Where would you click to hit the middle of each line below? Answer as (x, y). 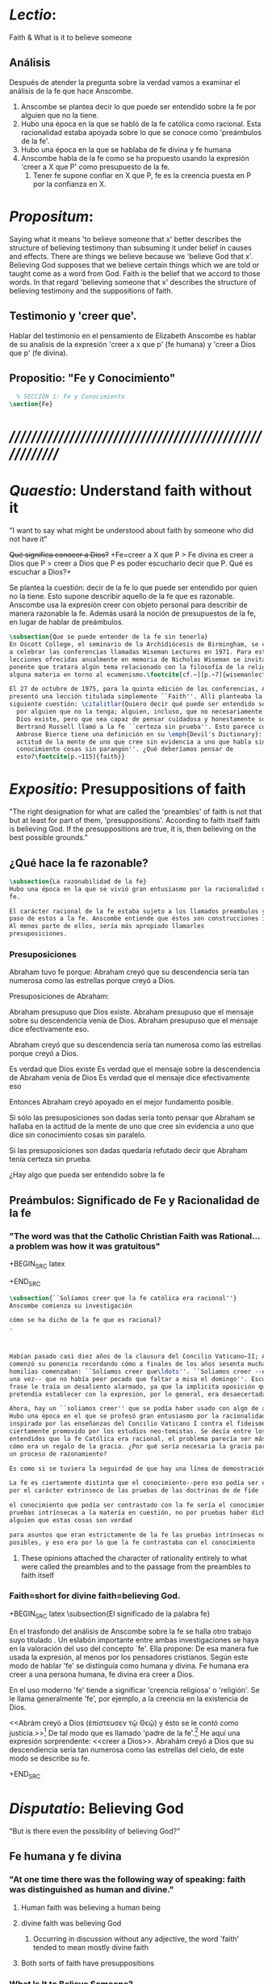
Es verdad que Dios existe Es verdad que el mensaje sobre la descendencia (135, 1069)
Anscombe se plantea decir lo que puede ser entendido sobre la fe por (138, 106)
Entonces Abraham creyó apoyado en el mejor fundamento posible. (121, 1102)
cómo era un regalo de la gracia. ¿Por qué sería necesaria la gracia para (139, 1446)
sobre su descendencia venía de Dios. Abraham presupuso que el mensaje (134, 1020)
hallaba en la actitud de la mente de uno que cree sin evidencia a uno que (132, 1126)
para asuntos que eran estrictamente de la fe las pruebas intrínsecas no (138, 1535)
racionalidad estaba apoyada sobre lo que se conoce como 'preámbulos (141, 132)
